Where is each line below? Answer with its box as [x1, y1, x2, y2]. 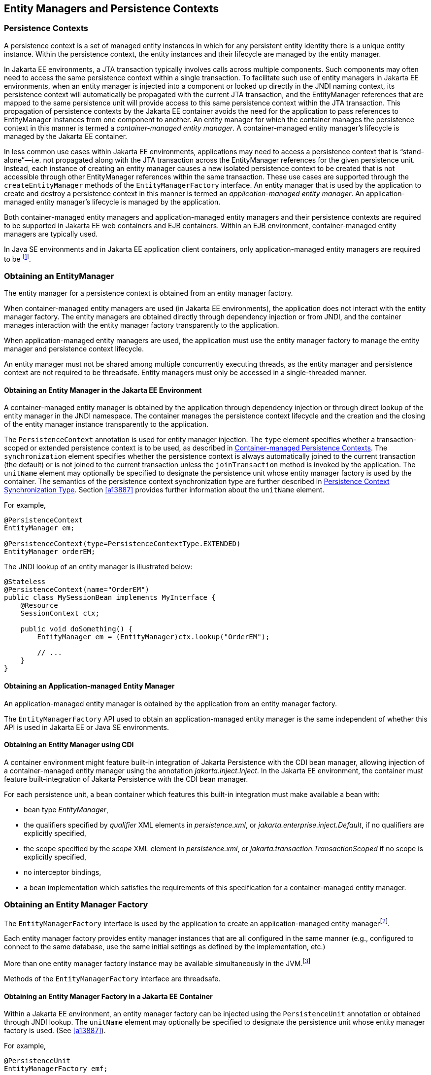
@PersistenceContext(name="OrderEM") [4, 586, 150, 594]
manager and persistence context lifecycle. [4, 345, 144, 353]
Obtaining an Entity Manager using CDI [4, 740, 134, 749]
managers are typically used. [4, 229, 98, 238]
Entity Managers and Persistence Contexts [4, 2, 219, 15]
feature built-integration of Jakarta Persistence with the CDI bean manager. [4, 774, 248, 783]
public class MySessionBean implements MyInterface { [4, 593, 216, 602]
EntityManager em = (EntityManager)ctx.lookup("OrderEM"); [37, 633, 270, 641]
